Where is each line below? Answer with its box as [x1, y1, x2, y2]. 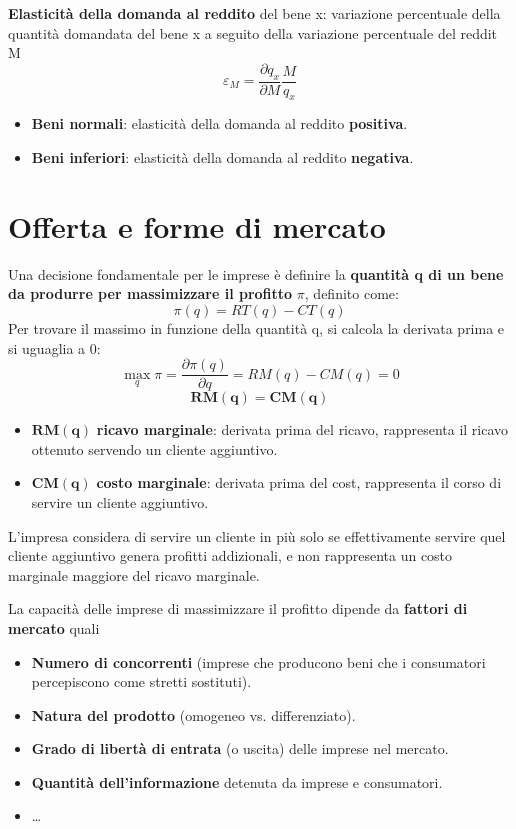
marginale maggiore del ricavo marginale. [8, 564, 260, 585]
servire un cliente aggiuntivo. [31, 491, 209, 512]
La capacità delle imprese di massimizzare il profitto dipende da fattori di [8, 598, 468, 619]
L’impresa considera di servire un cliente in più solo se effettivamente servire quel [8, 525, 506, 546]
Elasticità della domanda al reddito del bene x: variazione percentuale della [8, 3, 501, 23]
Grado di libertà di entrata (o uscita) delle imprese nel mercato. [31, 738, 449, 759]
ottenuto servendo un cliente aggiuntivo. [31, 438, 278, 459]
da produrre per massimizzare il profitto [8, 283, 293, 304]
